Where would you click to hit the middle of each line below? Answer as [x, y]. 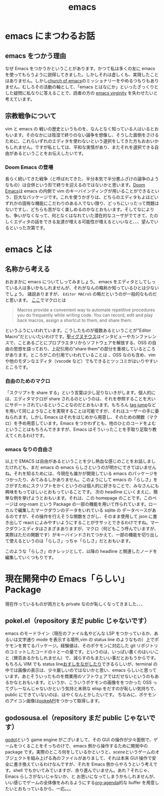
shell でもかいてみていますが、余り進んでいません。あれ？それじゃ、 [82, 771]
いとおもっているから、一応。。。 [41, 789]
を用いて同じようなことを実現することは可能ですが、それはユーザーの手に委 [82, 411]
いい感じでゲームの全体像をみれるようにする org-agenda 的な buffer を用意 [80, 783]
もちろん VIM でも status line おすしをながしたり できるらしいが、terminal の [81, 664]
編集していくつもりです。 [31, 557]
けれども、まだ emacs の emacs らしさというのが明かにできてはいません [83, 467]
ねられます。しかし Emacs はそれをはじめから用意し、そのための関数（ [77, 417]
